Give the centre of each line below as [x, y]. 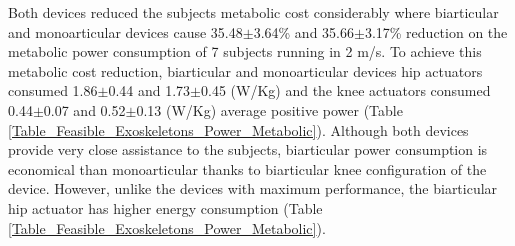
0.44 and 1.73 [149, 90]
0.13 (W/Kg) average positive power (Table [269, 109]
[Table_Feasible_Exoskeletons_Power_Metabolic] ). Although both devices [238, 129]
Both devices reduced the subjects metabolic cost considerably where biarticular [253, 12]
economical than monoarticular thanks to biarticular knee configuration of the [247, 168]
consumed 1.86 [53, 90]
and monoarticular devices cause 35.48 [125, 31]
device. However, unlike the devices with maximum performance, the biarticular [253, 188]
